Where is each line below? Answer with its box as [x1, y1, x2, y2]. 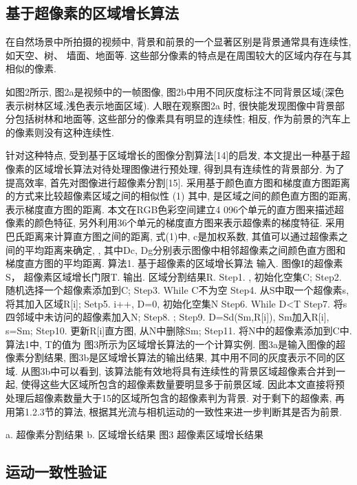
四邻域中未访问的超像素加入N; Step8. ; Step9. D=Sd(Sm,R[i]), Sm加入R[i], [6, 310, 329, 324]
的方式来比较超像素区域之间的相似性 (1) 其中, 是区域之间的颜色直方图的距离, [6, 188, 351, 203]
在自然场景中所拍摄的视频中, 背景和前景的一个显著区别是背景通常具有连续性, [6, 34, 351, 49]
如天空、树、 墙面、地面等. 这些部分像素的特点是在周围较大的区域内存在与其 [6, 47, 352, 62]
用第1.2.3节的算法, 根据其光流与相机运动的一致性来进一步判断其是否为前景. [6, 404, 343, 418]
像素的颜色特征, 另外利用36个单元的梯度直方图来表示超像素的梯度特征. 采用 [6, 215, 345, 230]
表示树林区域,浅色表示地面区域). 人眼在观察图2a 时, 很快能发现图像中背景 [6, 98, 336, 112]
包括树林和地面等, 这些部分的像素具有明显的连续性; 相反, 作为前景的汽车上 [14, 111, 351, 126]
